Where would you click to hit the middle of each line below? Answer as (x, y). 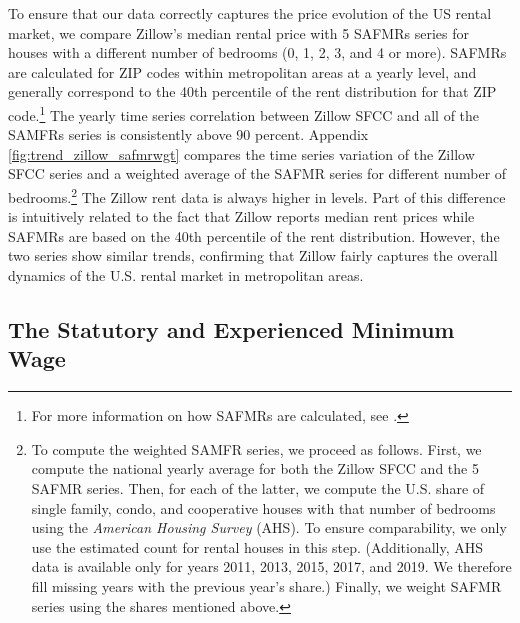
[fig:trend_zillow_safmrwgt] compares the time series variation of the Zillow (241, 153)
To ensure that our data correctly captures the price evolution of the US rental (250, 13)
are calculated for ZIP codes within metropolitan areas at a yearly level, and (242, 71)
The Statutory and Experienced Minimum (231, 329)
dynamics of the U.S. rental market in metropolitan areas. (186, 275)
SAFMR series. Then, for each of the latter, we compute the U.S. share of (258, 488)
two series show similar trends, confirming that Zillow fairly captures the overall (253, 255)
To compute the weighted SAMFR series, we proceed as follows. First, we (256, 448)
